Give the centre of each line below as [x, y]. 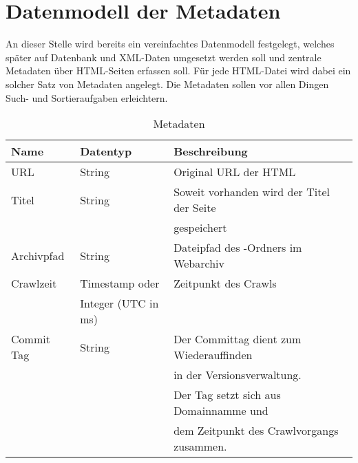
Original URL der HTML [235, 172]
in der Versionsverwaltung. [238, 375]
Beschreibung [211, 151]
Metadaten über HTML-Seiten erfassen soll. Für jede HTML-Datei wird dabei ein [178, 71]
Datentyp [106, 151]
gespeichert [200, 228]
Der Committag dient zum [238, 339]
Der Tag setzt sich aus [227, 395]
